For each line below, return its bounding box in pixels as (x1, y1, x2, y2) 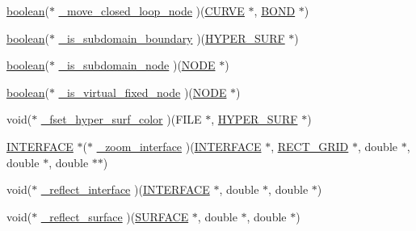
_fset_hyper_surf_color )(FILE (40, 111, 202, 128)
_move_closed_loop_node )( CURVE (58, 2, 245, 19)
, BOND (254, 2, 296, 19)
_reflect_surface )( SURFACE (40, 208, 189, 225)
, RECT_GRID (271, 137, 349, 154)
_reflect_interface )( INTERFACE (40, 181, 210, 198)
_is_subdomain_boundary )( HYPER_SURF (58, 29, 285, 46)
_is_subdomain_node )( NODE (58, 57, 216, 73)
